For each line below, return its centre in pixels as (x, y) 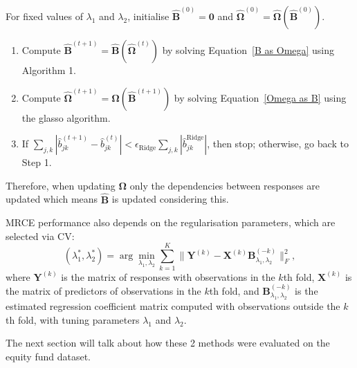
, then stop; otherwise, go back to (278, 144)
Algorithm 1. (49, 70)
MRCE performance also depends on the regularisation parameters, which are (171, 222)
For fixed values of (44, 16)
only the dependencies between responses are (225, 185)
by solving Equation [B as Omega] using (248, 50)
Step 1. (37, 162)
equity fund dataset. (48, 357)
